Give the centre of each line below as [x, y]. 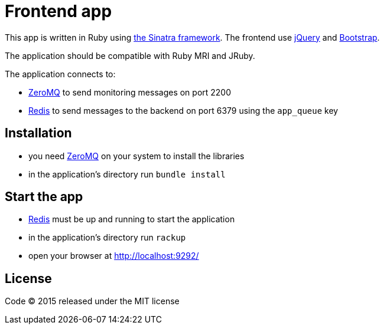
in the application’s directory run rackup [107, 238]
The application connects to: [60, 74]
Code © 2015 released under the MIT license [92, 301]
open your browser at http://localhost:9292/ [114, 256]
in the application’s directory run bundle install [127, 174]
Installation [38, 133]
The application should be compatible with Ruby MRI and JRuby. [130, 55]
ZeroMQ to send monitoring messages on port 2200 [130, 92]
